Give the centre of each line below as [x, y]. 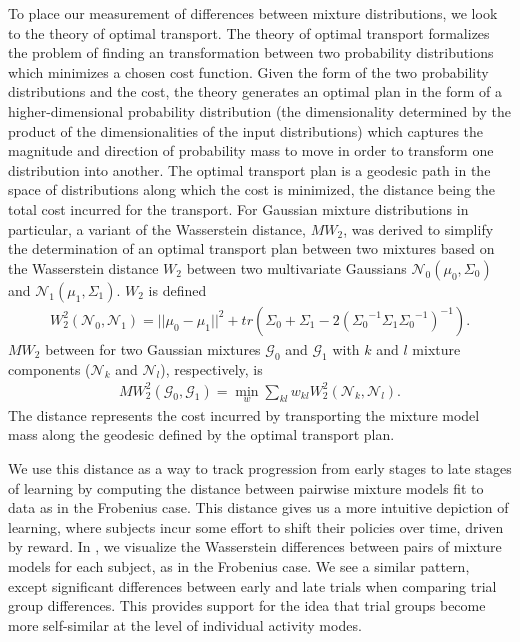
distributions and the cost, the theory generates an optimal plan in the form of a [255, 91]
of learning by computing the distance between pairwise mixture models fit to [246, 487]
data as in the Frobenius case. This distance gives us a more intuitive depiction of [258, 507]
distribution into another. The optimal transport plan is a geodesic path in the [249, 169]
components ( [49, 368]
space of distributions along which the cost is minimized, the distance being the [251, 189]
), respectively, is [211, 368]
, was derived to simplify [418, 228]
